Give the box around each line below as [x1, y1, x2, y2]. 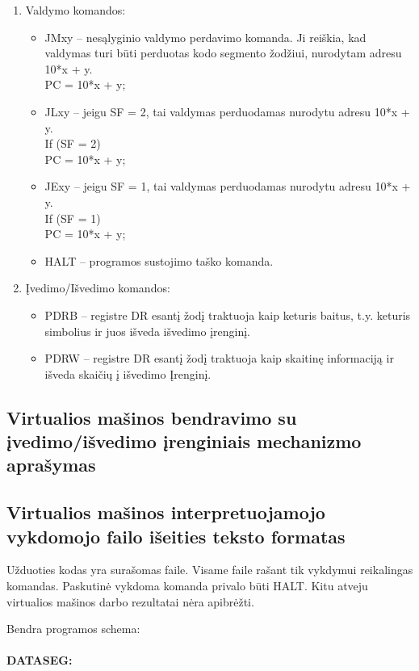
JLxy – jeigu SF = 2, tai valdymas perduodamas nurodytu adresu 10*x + [44, 103, 410, 120]
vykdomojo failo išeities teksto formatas [6, 523, 346, 548]
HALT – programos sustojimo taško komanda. [44, 252, 274, 269]
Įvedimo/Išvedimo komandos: [25, 279, 170, 296]
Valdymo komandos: [25, 2, 126, 18]
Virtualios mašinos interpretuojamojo [6, 500, 325, 525]
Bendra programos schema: [6, 620, 140, 637]
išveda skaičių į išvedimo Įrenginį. [44, 365, 212, 382]
